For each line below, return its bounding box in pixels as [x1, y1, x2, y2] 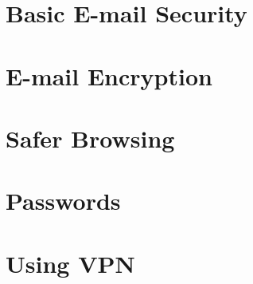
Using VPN [6, 247, 135, 279]
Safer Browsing [6, 121, 175, 154]
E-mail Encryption [6, 59, 212, 92]
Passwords [6, 184, 121, 217]
